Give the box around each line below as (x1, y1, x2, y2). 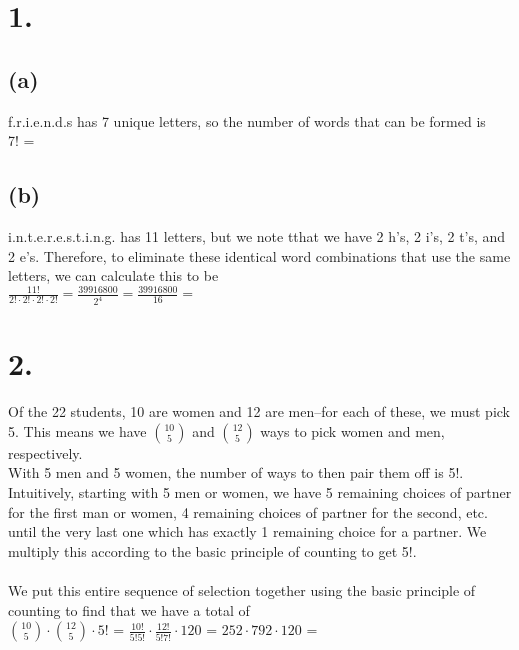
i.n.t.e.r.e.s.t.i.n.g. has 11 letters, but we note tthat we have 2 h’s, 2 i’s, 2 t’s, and (8, 225, 506, 246)
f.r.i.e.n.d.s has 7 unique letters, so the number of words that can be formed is (8, 110, 486, 131)
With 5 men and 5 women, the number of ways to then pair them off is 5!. (8, 462, 464, 483)
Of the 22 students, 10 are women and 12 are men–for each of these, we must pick (8, 401, 511, 422)
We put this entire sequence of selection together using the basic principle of (8, 580, 476, 601)
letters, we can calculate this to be (8, 265, 219, 286)
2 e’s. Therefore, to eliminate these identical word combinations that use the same (8, 245, 511, 266)
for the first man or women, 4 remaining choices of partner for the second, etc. (8, 501, 488, 522)
